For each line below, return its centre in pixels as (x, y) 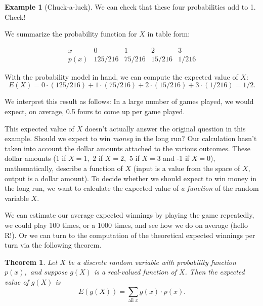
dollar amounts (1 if (35, 158)
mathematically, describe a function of (64, 168)
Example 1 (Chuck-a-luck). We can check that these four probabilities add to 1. (130, 7)
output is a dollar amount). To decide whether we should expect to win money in (131, 178)
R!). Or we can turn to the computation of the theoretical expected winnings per (130, 235)
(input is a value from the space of (187, 168)
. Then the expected (215, 272)
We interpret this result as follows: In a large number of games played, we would (129, 101)
